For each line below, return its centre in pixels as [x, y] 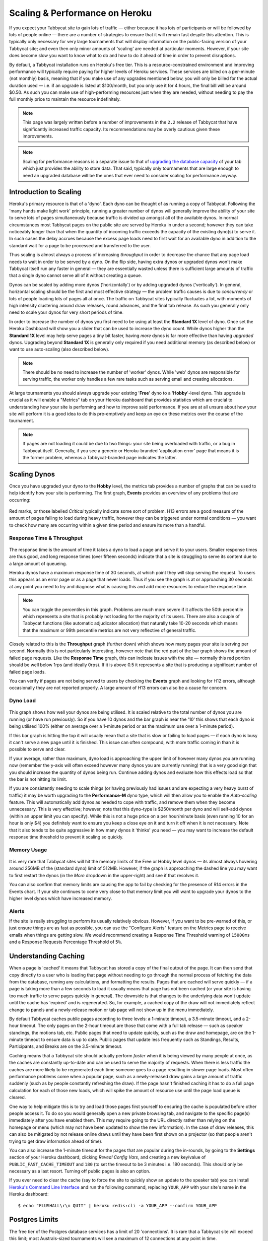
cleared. [18, 1098]
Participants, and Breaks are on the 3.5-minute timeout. [66, 1046]
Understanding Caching [47, 956]
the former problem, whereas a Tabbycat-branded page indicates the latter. [100, 457]
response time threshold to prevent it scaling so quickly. [66, 837]
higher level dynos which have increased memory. [61, 898]
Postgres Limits [34, 1219]
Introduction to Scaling [45, 192]
